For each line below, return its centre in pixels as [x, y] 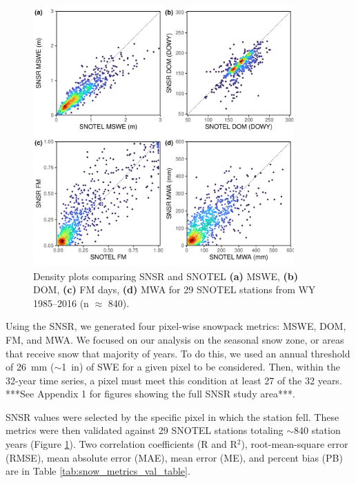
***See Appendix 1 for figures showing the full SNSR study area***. [150, 394]
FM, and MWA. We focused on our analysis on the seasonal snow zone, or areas [175, 339]
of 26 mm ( [30, 367]
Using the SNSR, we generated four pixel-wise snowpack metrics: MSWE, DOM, [176, 326]
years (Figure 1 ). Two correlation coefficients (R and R [121, 444]
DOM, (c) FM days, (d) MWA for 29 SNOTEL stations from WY [175, 289]
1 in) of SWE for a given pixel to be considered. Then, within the [201, 367]
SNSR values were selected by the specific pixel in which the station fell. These [172, 416]
